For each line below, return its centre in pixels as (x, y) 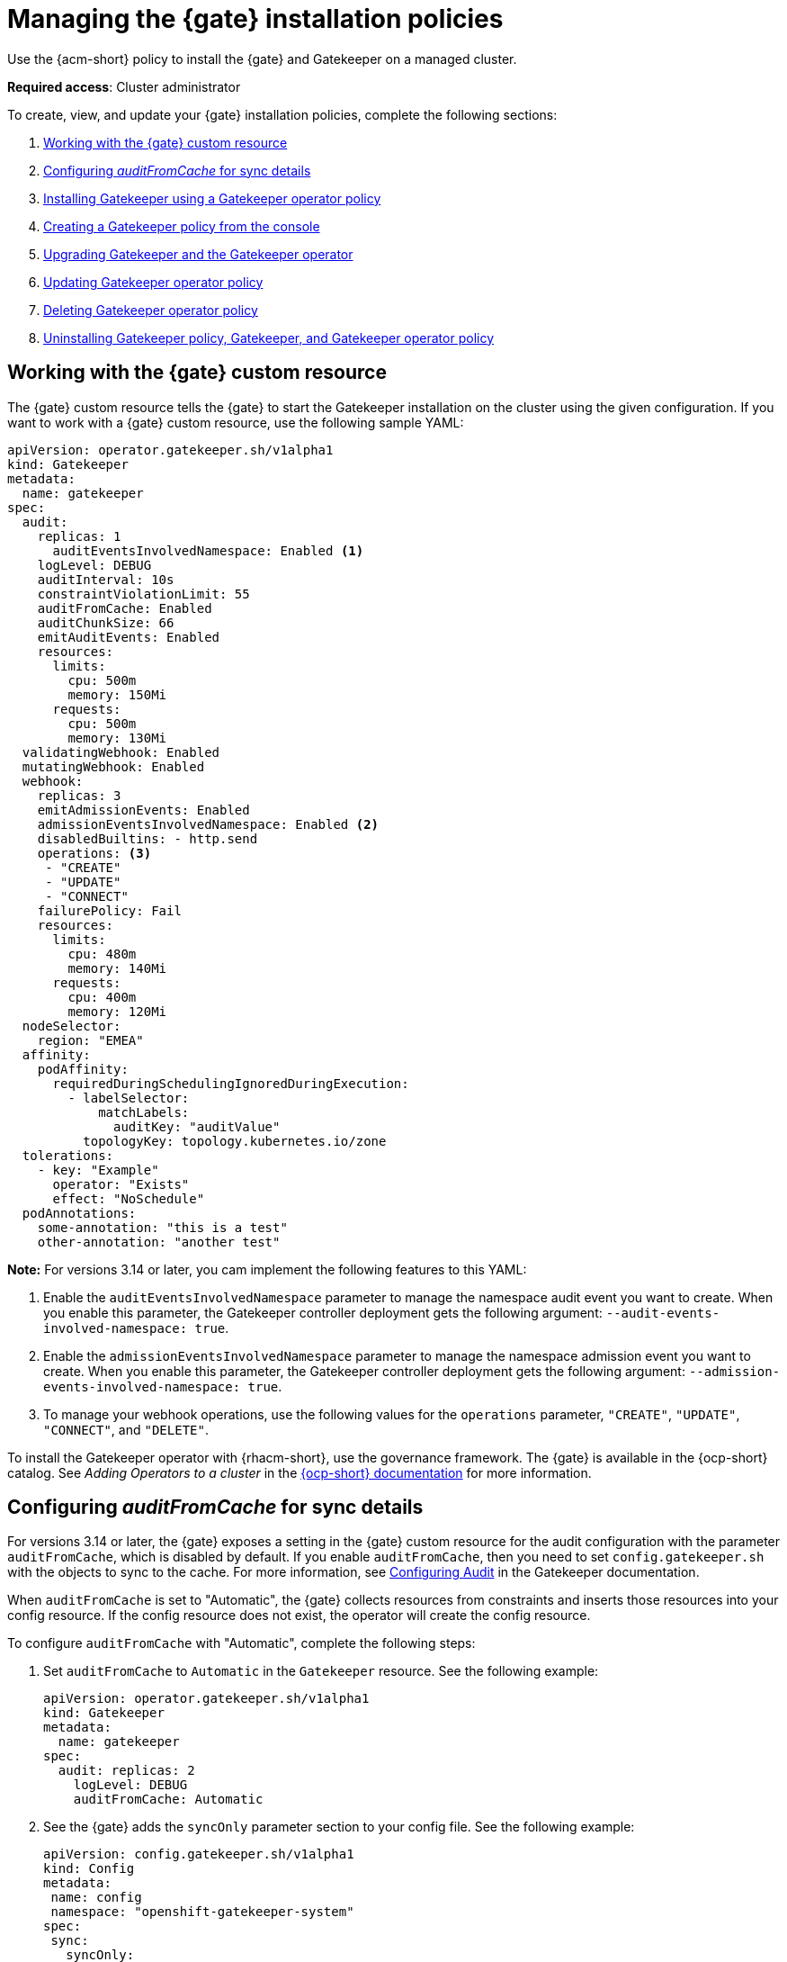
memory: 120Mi (117, 1011)
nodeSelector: (72, 1026)
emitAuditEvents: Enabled (129, 637)
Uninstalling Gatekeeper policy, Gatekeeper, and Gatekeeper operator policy (269, 337)
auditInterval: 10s (106, 579)
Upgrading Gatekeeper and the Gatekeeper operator (198, 254)
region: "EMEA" (90, 1040)
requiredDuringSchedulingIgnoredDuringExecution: (231, 1083)
